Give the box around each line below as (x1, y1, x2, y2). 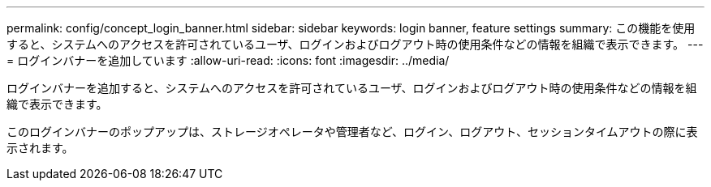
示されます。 (6, 141, 74, 155)
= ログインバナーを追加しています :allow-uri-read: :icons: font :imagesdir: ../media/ (6, 53, 450, 67)
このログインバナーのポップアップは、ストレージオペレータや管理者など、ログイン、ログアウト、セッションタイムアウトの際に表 (6, 125, 698, 138)
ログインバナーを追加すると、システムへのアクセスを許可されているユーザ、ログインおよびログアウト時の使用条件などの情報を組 (6, 81, 697, 95)
